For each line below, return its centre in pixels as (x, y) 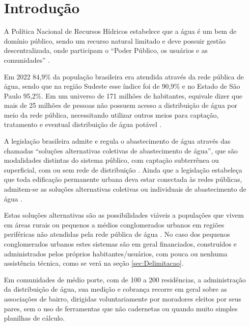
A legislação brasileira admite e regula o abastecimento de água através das (117, 141)
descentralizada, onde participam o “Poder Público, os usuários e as (106, 50)
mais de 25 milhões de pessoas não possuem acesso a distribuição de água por (121, 105)
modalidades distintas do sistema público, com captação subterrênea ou (111, 160)
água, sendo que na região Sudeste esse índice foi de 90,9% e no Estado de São (122, 86)
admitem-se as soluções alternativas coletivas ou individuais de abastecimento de (125, 189)
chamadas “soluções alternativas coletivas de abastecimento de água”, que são (121, 150)
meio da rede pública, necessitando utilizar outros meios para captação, (111, 114)
